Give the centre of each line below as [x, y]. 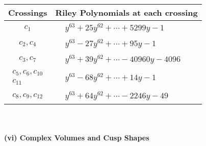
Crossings [28, 12]
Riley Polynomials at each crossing [126, 12]
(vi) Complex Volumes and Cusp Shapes [77, 137]
